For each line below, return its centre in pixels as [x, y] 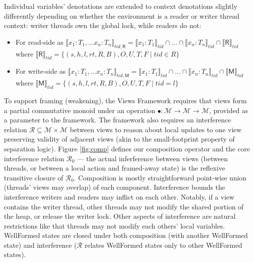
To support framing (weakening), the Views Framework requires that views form [126, 100]
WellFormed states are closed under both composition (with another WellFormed [126, 235]
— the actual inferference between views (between [152, 158]
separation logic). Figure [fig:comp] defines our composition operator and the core [127, 148]
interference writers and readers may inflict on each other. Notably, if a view [119, 196]
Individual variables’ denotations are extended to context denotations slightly [121, 6]
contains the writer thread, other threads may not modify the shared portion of [124, 206]
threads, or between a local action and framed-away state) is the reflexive [115, 168]
